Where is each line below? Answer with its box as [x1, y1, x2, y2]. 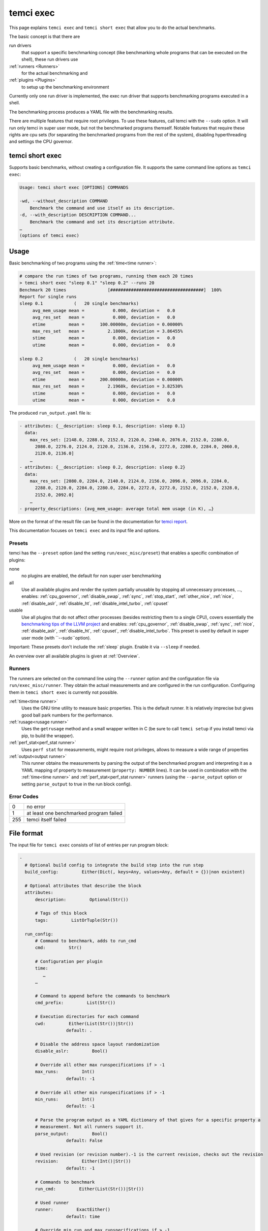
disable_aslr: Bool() [35, 1048, 108, 1054]
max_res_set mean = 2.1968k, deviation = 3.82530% [32, 384, 183, 389]
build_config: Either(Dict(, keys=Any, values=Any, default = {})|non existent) [25, 869, 245, 875]
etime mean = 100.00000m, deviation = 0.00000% [32, 322, 183, 327]
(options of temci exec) [19, 233, 80, 238]
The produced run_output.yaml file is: [9, 410, 91, 416]
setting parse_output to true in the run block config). [21, 781, 132, 787]
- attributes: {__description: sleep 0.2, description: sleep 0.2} [19, 464, 186, 470]
